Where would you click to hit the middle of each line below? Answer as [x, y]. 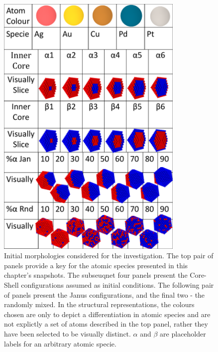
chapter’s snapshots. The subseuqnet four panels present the [96, 275]
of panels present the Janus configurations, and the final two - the [105, 294]
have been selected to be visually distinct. [67, 333]
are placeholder [183, 333]
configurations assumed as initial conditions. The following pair [117, 284]
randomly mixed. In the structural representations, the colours [99, 304]
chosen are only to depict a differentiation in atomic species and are [107, 314]
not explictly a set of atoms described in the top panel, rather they [106, 324]
